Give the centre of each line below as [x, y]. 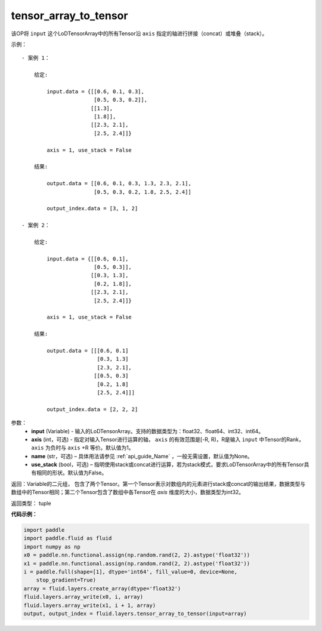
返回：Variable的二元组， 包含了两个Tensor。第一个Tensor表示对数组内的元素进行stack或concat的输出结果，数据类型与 [158, 483]
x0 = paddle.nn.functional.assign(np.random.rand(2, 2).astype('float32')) [137, 555]
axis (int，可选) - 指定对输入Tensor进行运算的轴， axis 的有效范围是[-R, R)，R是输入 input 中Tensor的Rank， [168, 439]
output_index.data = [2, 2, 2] [92, 409]
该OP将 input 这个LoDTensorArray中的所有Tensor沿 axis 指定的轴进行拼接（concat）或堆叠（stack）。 [139, 33]
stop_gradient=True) [66, 580]
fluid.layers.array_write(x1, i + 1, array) [90, 605]
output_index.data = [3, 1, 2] [92, 209]
